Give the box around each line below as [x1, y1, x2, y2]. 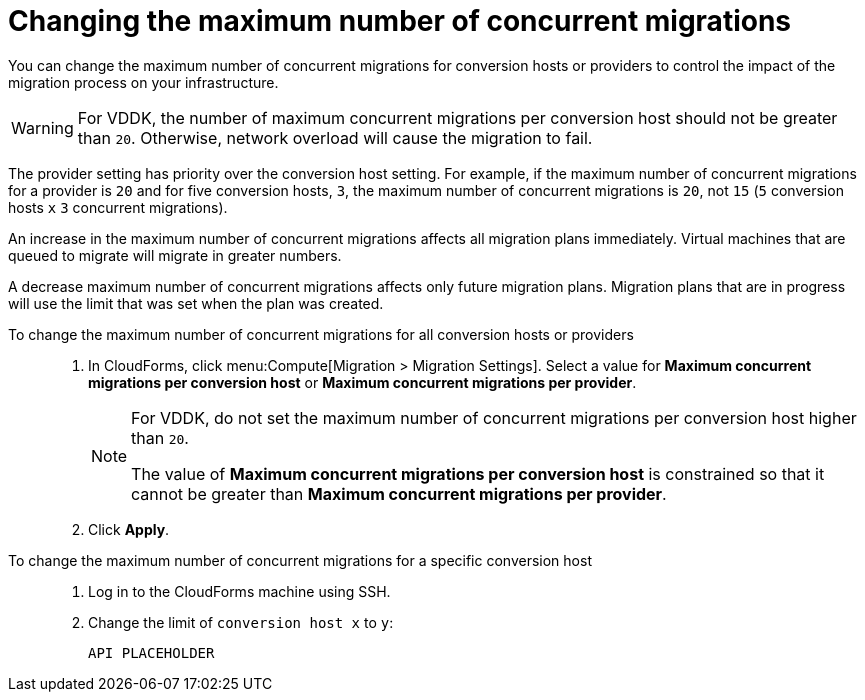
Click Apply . [88, 520, 170, 538]
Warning [11, 117, 74, 138]
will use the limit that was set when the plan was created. [8, 294, 384, 312]
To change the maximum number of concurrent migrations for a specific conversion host [8, 551, 592, 569]
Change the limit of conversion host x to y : [88, 613, 394, 631]
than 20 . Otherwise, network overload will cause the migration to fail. [77, 127, 593, 148]
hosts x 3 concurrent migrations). [8, 198, 228, 216]
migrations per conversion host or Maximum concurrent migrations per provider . [88, 373, 637, 391]
